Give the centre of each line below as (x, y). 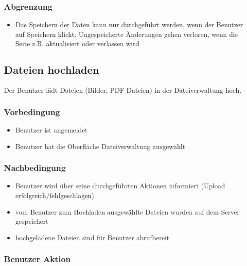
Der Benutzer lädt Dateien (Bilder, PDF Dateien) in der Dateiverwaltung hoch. (123, 90)
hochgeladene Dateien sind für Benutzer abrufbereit (92, 237)
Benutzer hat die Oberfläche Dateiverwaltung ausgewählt (100, 146)
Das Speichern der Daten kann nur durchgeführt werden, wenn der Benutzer (129, 25)
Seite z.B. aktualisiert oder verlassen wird (77, 43)
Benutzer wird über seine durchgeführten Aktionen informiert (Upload (120, 186)
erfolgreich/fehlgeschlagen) (55, 195)
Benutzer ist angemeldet (51, 130)
